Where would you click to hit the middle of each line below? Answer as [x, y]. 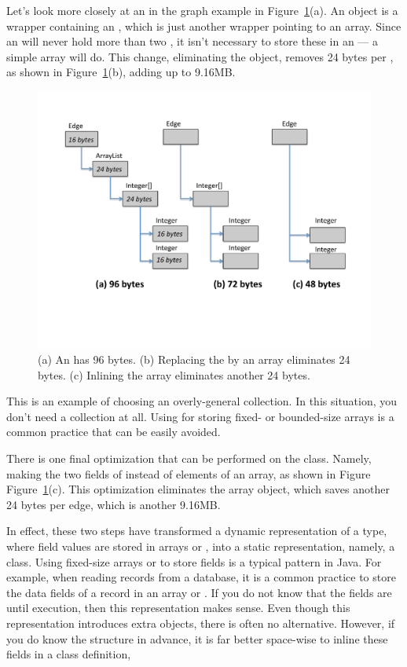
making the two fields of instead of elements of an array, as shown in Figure [189, 473]
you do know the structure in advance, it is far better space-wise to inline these [197, 638]
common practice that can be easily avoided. [114, 432]
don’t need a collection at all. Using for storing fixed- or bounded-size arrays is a [200, 416]
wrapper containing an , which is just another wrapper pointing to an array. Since [204, 26]
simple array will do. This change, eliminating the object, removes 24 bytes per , [200, 56]
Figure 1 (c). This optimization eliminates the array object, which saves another [198, 489]
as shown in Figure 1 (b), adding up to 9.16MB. [121, 72]
